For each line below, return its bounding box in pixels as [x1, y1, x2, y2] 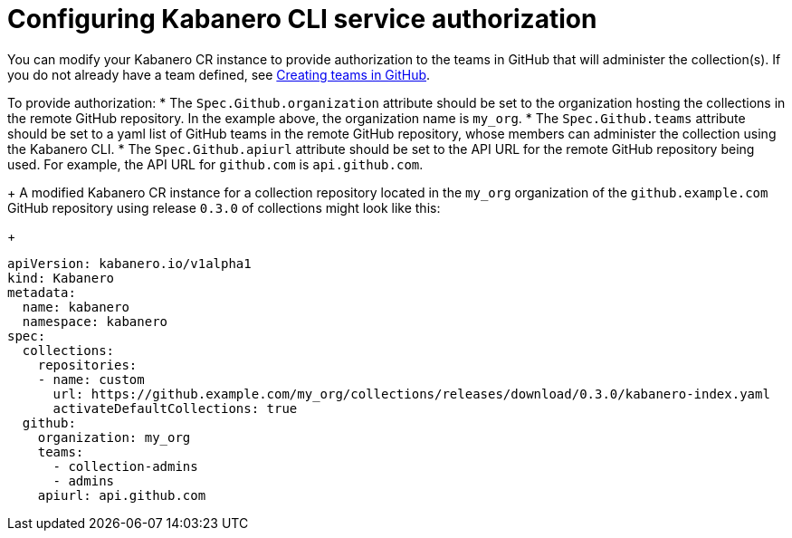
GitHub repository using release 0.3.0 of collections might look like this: [7, 199, 441, 216]
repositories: [37, 357, 138, 372]
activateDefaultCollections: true [52, 400, 298, 416]
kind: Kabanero [7, 270, 115, 285]
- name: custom [37, 371, 145, 387]
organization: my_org [37, 429, 191, 445]
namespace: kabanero [22, 313, 168, 329]
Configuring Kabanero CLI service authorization [7, 4, 597, 34]
